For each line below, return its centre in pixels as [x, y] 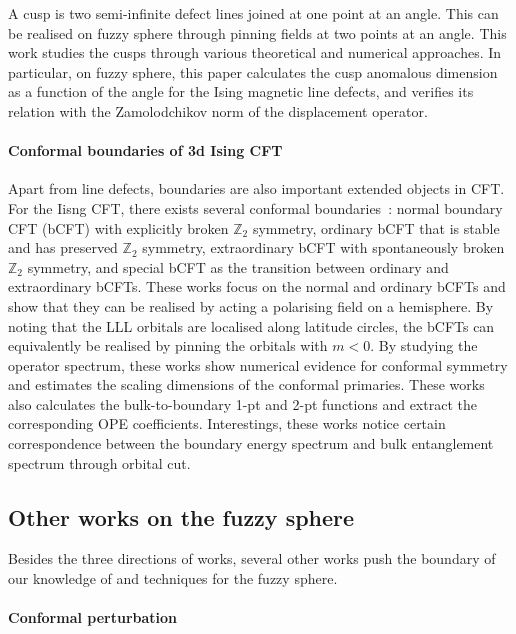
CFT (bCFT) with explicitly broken [118, 227]
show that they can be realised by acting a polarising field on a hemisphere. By [251, 305]
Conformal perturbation [93, 617]
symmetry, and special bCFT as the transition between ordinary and [238, 266]
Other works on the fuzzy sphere [181, 516]
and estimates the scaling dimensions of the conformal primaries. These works [246, 384]
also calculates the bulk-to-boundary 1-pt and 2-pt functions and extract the [242, 403]
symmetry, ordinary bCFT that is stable [376, 227]
